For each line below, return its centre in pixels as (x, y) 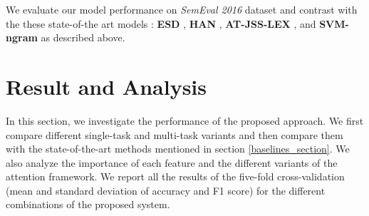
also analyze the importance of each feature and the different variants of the (172, 162)
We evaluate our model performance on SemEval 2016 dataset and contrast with (182, 9)
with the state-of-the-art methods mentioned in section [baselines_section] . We (178, 149)
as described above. (83, 37)
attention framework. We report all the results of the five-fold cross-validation (175, 176)
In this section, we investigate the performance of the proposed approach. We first (185, 120)
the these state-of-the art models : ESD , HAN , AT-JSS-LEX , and (161, 23)
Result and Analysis (106, 86)
